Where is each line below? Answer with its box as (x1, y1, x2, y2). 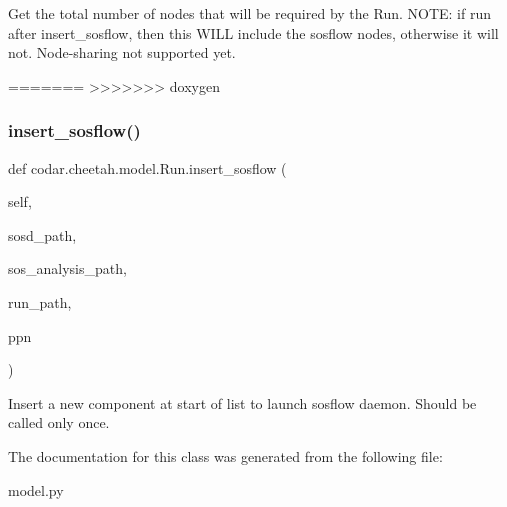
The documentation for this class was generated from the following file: (8, 445, 443, 466)
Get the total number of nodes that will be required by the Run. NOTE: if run (8, 3, 491, 23)
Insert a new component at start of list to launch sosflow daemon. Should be (8, 392, 477, 413)
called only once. (8, 412, 110, 433)
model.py (8, 479, 64, 500)
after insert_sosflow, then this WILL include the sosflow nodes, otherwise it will (8, 22, 499, 43)
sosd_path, (8, 224, 77, 245)
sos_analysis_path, (8, 258, 127, 279)
